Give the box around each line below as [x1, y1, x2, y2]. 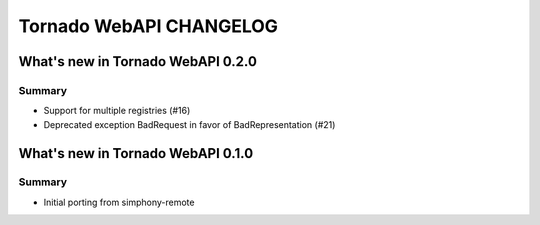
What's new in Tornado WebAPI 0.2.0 [18, 53, 257, 70]
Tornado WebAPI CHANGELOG [18, 15, 279, 37]
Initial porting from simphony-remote [43, 196, 195, 208]
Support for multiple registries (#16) [43, 105, 191, 117]
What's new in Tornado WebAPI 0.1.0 [18, 145, 254, 162]
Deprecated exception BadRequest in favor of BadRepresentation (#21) [43, 118, 336, 130]
